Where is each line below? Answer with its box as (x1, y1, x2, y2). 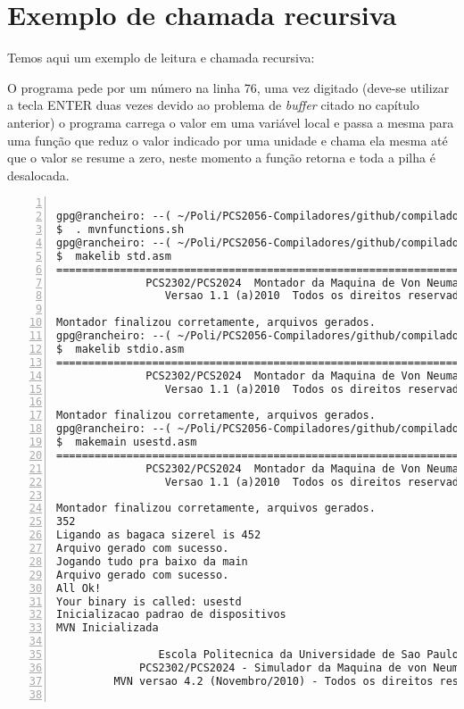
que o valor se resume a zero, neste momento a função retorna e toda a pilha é (7, 148, 435, 167)
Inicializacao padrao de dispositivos (56, 608, 286, 621)
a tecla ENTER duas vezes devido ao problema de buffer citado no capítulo (7, 96, 419, 114)
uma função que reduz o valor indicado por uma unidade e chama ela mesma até (7, 130, 448, 149)
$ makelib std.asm (56, 249, 171, 263)
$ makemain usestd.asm (56, 436, 197, 449)
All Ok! (56, 581, 102, 595)
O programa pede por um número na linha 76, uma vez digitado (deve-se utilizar (7, 78, 450, 96)
